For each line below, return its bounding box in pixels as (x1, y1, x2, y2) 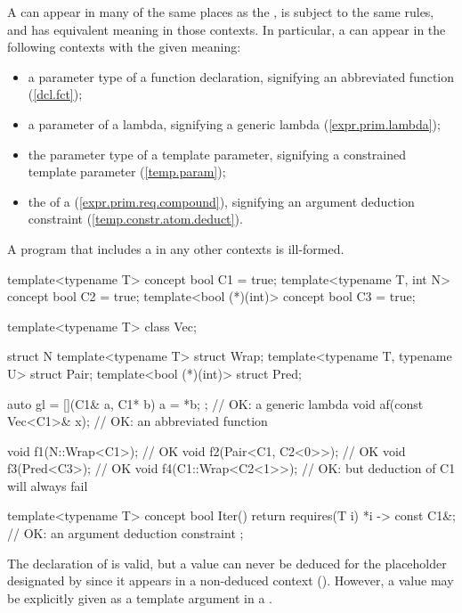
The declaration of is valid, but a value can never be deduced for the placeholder (7, 553, 447, 572)
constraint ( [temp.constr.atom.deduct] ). (28, 209, 243, 228)
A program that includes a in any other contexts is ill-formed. (7, 239, 344, 257)
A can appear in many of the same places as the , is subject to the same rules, (7, 3, 434, 20)
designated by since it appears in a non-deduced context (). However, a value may (7, 571, 454, 590)
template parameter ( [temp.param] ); (28, 162, 226, 181)
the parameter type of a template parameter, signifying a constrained (28, 144, 407, 163)
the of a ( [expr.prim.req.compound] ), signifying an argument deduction (28, 192, 415, 210)
